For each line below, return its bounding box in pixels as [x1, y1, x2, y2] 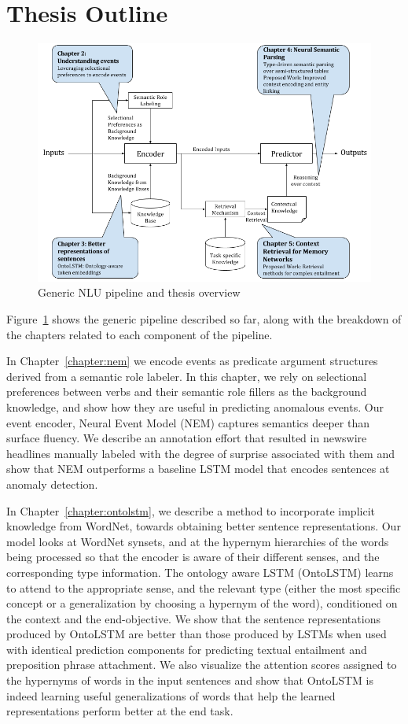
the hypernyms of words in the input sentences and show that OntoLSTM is [6, 672, 374, 689]
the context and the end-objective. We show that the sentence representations [6, 610, 380, 626]
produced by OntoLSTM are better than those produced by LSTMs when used [6, 626, 387, 642]
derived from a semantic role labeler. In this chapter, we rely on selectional [6, 368, 367, 384]
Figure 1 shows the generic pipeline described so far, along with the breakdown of [6, 311, 402, 327]
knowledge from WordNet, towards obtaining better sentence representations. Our [6, 518, 401, 534]
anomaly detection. [6, 475, 98, 492]
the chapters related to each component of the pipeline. [6, 326, 273, 342]
